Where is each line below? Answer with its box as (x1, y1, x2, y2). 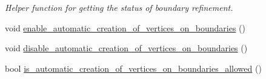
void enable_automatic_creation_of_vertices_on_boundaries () (5, 21, 245, 34)
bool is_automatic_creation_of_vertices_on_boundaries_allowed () (5, 62, 262, 74)
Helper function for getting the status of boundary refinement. (5, 1, 233, 13)
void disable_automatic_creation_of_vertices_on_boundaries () (5, 42, 248, 54)
